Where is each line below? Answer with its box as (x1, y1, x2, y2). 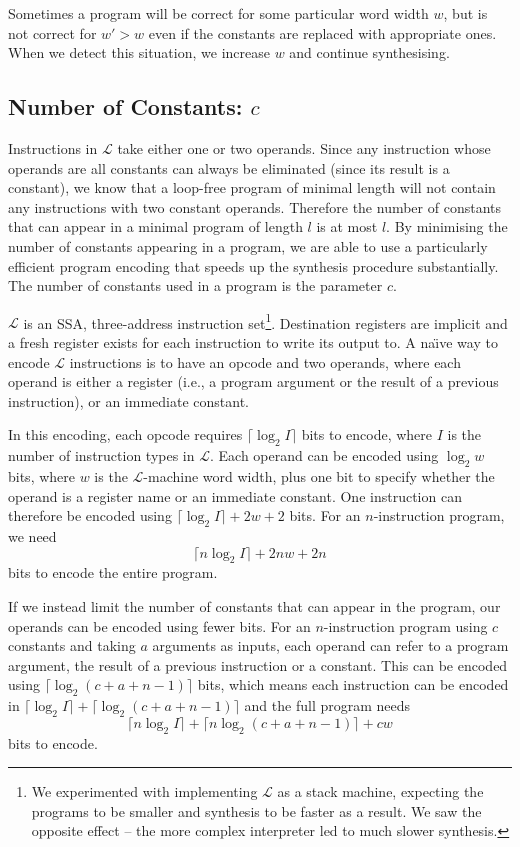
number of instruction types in (8, 445, 195, 466)
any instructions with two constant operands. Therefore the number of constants (8, 196, 501, 217)
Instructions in (8, 137, 98, 158)
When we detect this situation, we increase (8, 42, 270, 63)
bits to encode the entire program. (8, 562, 218, 583)
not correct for (8, 22, 97, 43)
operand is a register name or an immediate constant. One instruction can (8, 485, 462, 506)
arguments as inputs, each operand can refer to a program (152, 635, 509, 656)
